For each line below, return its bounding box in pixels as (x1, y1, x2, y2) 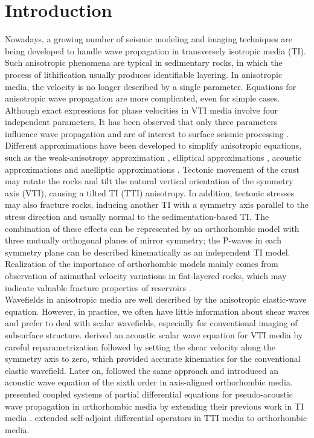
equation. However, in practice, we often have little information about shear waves (5, 304, 309, 317)
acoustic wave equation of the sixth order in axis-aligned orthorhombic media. (5, 376, 293, 388)
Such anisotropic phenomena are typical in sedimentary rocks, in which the (5, 56, 283, 69)
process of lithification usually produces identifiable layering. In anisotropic (5, 68, 283, 80)
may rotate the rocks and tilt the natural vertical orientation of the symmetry (5, 175, 293, 187)
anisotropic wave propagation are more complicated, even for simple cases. (5, 92, 280, 105)
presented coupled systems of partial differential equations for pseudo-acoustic (5, 387, 293, 400)
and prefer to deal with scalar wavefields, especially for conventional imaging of (5, 317, 298, 329)
